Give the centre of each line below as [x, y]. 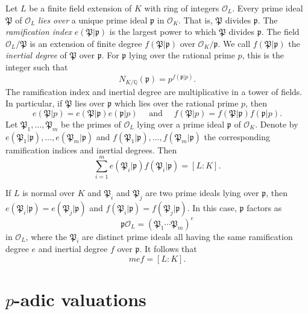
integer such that [37, 66]
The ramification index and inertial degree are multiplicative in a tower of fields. [154, 91]
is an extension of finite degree [86, 43]
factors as [264, 208]
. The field [280, 32]
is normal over [49, 193]
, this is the [263, 55]
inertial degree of [36, 55]
